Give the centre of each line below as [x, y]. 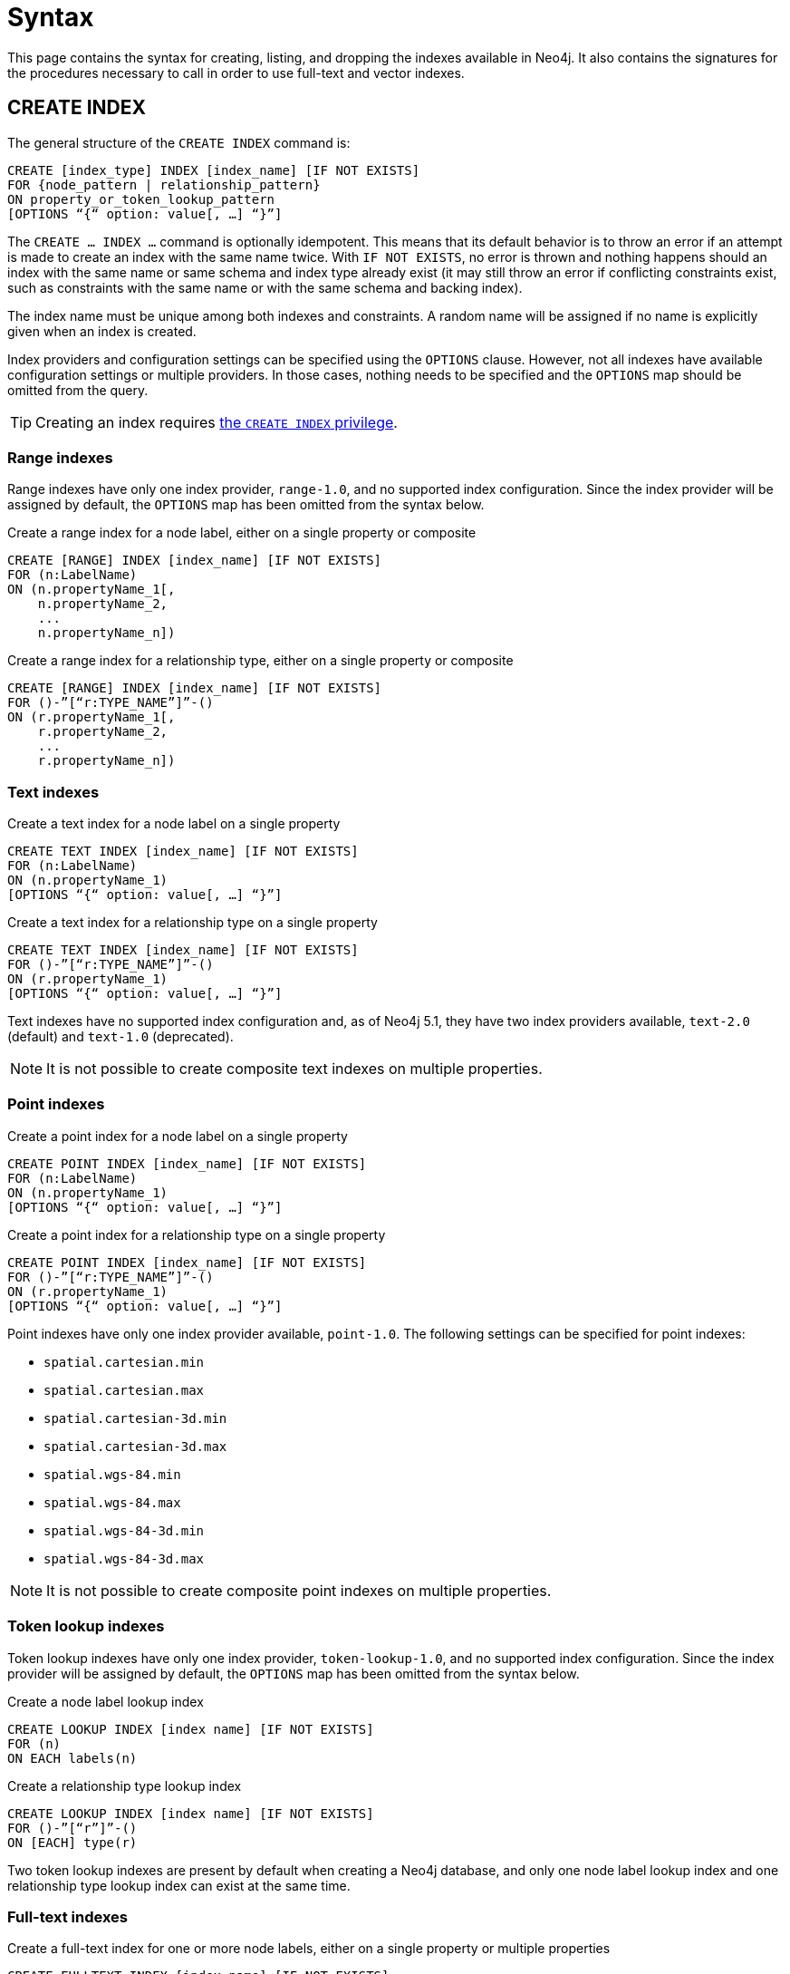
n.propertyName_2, [103, 604]
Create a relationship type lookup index [125, 1785]
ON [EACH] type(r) [72, 1842]
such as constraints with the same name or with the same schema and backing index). [265, 287]
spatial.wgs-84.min [112, 1474]
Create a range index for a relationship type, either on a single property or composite [260, 661]
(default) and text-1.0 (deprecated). [120, 1037]
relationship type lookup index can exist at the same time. [179, 1885]
